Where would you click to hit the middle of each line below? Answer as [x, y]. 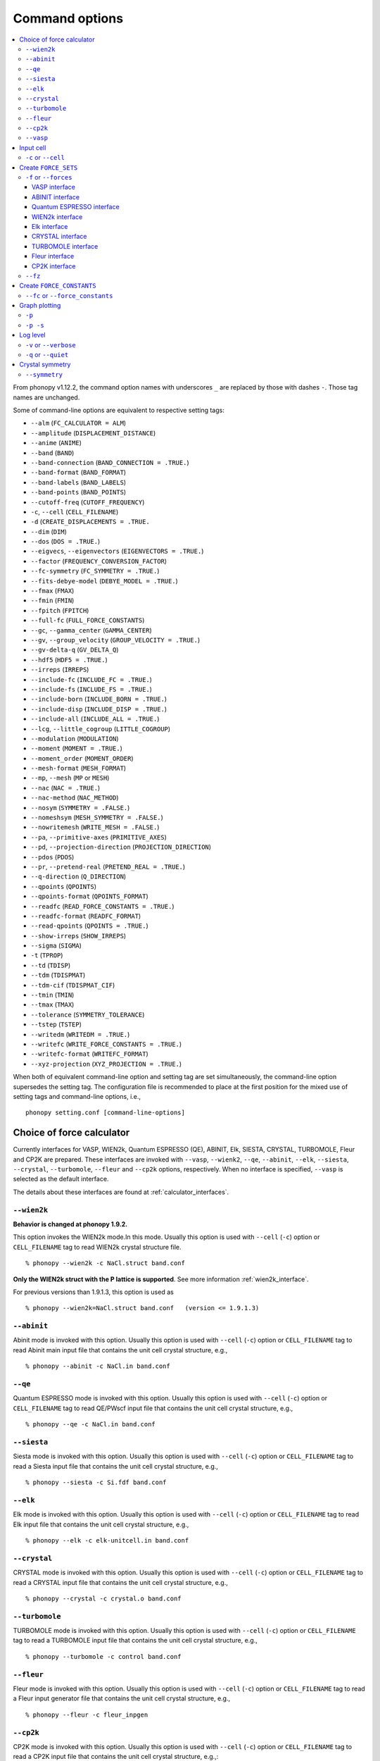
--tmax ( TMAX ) [52, 1004]
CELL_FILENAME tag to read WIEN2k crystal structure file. [97, 1247]
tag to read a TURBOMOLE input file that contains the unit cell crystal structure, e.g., [135, 1641]
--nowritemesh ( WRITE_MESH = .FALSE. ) [95, 827]
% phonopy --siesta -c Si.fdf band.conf [96, 1482]
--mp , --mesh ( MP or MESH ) [70, 778]
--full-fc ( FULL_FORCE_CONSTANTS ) [88, 621]
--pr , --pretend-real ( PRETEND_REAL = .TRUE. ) [108, 866]
